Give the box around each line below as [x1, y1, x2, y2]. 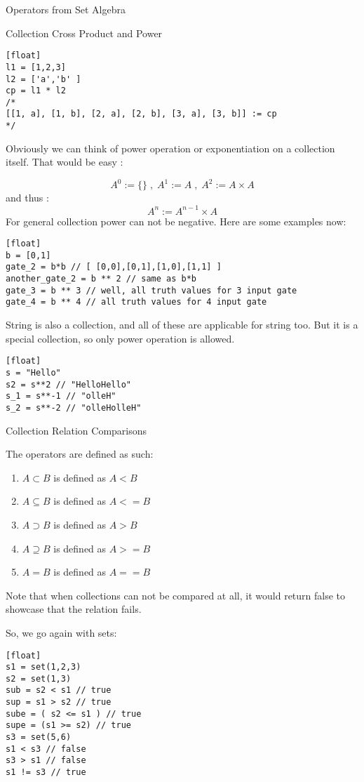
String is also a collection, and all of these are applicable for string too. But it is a [6, 317, 358, 332]
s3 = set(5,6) [6, 732, 72, 743]
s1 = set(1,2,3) [6, 662, 81, 672]
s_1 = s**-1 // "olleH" [6, 391, 116, 402]
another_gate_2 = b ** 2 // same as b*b [6, 274, 197, 284]
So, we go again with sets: [6, 625, 117, 639]
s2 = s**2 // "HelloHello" [6, 379, 131, 390]
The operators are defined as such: [6, 446, 154, 461]
